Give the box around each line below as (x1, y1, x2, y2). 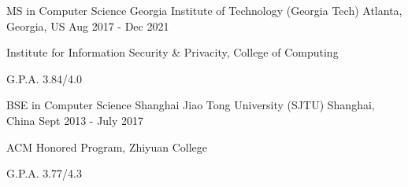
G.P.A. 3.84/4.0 (6, 70, 82, 86)
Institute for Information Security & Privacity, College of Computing (6, 44, 339, 60)
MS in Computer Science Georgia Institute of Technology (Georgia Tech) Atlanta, (6, 2, 402, 18)
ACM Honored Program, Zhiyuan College (6, 138, 208, 155)
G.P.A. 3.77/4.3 (6, 165, 82, 181)
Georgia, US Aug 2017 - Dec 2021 (6, 17, 169, 34)
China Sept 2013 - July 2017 (6, 112, 144, 128)
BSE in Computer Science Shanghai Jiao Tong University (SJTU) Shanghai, (6, 97, 375, 113)
